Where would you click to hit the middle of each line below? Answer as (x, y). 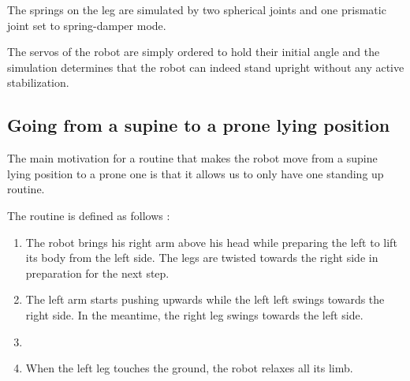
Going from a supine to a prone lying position (199, 125)
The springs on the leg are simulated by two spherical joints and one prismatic (197, 9)
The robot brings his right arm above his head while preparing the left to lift (211, 242)
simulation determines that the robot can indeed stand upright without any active (206, 67)
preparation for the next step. (97, 273)
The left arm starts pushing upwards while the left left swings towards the (205, 299)
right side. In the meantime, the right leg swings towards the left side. (194, 314)
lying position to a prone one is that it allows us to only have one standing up (196, 173)
